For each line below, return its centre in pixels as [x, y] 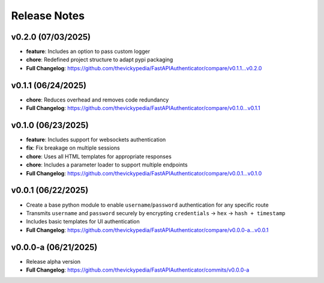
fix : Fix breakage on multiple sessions [73, 148]
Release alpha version [53, 261]
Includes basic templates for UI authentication [83, 222]
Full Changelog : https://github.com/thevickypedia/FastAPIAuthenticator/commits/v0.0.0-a [138, 270]
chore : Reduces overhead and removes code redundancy [97, 100]
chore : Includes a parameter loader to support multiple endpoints [107, 165]
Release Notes [48, 16]
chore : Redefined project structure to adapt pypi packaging [100, 59]
